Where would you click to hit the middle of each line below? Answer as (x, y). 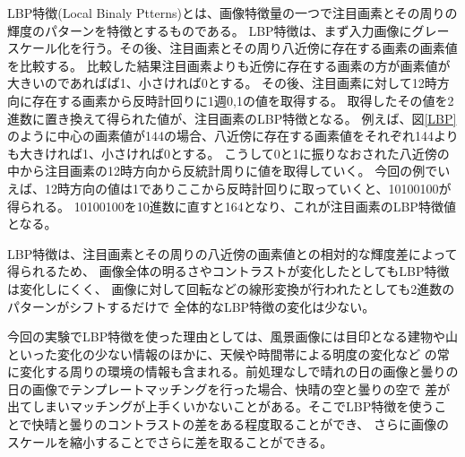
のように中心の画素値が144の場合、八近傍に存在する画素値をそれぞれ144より (233, 136)
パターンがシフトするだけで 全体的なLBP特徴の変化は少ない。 (191, 306)
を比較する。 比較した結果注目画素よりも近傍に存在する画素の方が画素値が (229, 65)
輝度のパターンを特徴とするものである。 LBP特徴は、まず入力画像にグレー (228, 30)
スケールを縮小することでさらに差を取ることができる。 (170, 441)
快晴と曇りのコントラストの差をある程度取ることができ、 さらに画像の (240, 424)
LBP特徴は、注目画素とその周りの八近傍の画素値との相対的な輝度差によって (232, 253)
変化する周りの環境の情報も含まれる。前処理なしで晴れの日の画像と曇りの (239, 371)
